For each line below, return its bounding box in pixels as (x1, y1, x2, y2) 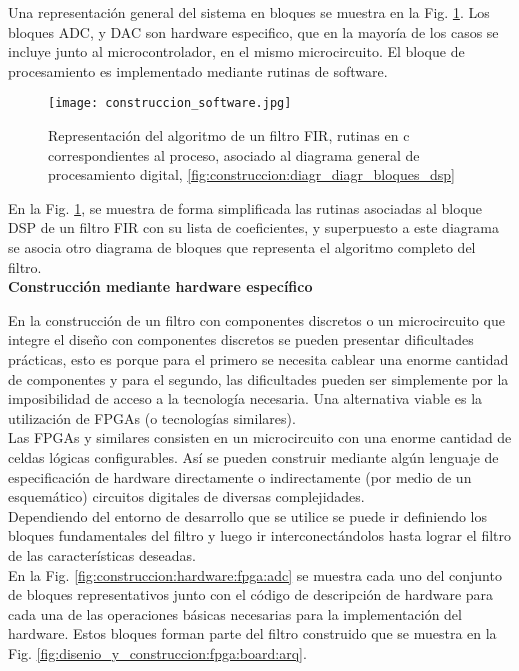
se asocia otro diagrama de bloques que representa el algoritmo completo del (8, 237, 476, 257)
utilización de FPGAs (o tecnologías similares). (8, 407, 296, 428)
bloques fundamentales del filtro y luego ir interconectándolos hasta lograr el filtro (8, 525, 512, 546)
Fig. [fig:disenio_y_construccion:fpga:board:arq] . (8, 642, 307, 663)
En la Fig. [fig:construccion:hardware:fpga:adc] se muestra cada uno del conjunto (8, 564, 502, 585)
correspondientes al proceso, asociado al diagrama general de (48, 144, 420, 165)
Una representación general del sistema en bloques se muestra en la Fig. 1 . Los (8, 2, 490, 22)
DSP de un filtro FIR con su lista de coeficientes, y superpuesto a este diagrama (8, 217, 499, 238)
